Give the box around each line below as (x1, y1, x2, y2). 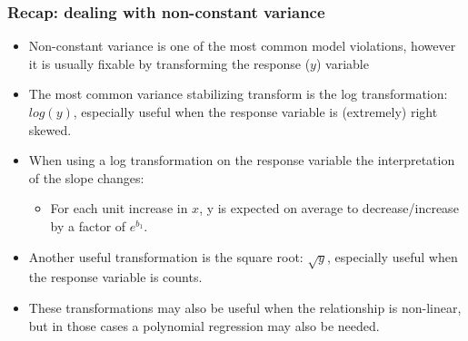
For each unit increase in (50, 199, 188, 218)
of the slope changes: (28, 168, 144, 187)
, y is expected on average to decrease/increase (199, 199, 459, 218)
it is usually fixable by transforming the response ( (28, 54, 311, 73)
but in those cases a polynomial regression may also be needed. (28, 316, 380, 335)
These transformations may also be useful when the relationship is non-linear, (28, 297, 462, 317)
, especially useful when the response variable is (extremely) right (73, 102, 438, 121)
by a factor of (50, 216, 126, 235)
